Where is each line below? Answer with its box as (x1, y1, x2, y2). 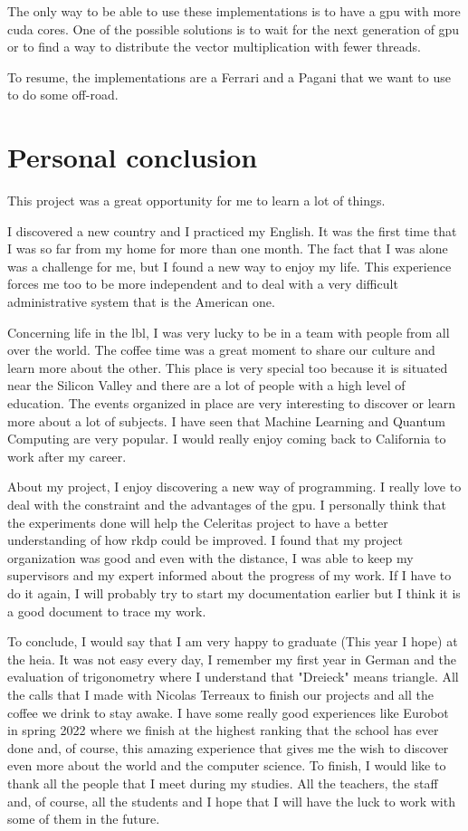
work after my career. (7, 446, 127, 465)
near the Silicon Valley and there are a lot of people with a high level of (7, 376, 406, 395)
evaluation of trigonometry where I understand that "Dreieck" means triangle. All (7, 667, 459, 686)
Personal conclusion (7, 138, 258, 176)
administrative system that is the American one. (7, 292, 275, 311)
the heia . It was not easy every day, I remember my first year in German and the (7, 649, 456, 668)
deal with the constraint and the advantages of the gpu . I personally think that (7, 495, 446, 513)
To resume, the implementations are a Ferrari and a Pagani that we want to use (7, 67, 451, 86)
